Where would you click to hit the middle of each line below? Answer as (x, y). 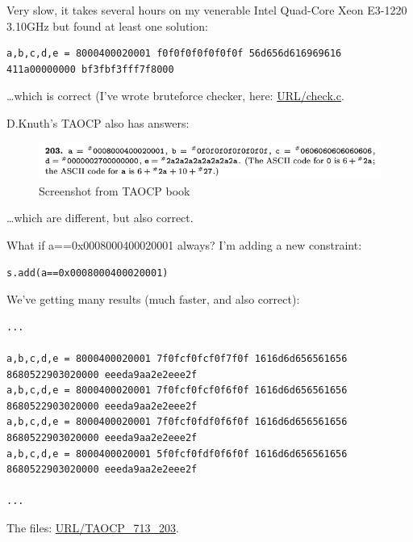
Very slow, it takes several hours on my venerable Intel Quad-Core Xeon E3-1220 (207, 10)
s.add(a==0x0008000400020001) (88, 273)
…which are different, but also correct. (100, 218)
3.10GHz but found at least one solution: (107, 25)
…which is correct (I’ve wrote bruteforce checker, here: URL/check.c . (175, 96)
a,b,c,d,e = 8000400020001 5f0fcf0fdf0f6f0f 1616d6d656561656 (177, 454)
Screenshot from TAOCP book (115, 190)
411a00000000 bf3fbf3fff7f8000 (90, 69)
